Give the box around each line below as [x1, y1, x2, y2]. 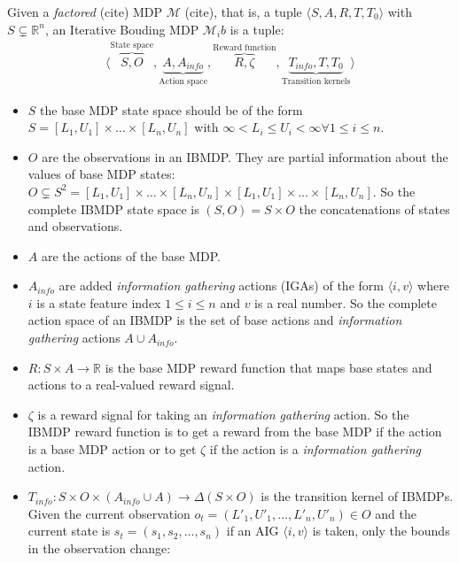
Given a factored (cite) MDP [7, 3, 163, 20]
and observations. [27, 217, 123, 235]
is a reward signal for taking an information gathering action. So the [37, 405, 409, 423]
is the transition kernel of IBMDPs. [261, 487, 454, 505]
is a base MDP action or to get [27, 440, 197, 459]
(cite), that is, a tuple [184, 3, 302, 20]
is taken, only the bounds [312, 521, 450, 540]
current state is [27, 521, 111, 540]
